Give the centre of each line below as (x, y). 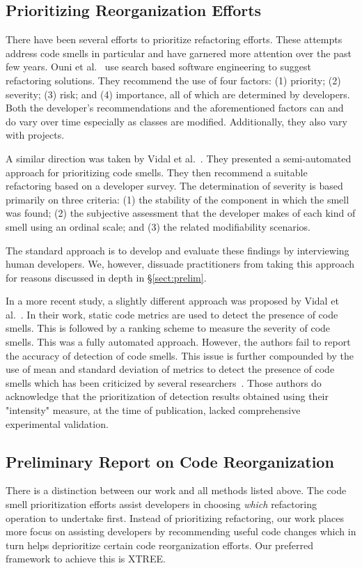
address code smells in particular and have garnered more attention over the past (179, 53)
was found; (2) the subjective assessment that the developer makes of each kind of (181, 213)
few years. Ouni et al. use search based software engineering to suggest (158, 67)
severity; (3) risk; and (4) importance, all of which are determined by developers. (178, 94)
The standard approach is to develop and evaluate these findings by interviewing (178, 250)
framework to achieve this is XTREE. (86, 559)
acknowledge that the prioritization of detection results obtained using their (167, 396)
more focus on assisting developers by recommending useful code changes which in (181, 531)
